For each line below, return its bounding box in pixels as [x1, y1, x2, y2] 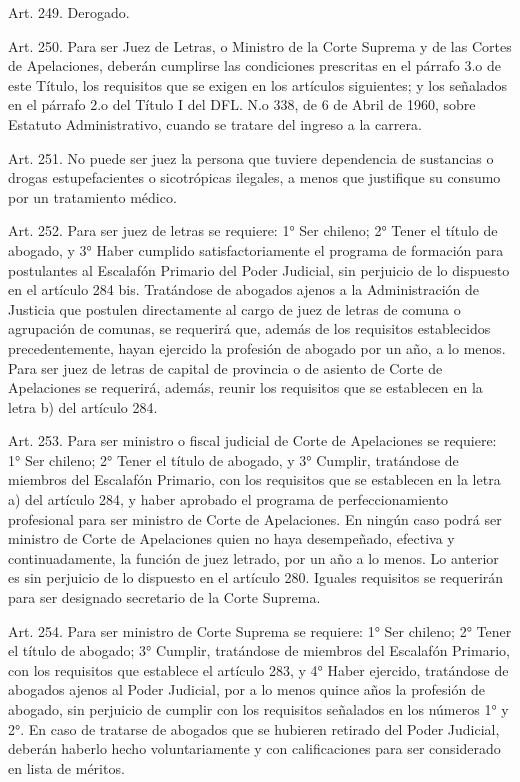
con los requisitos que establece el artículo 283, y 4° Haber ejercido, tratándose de [8, 659, 509, 680]
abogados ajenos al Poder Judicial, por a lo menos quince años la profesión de [8, 679, 485, 700]
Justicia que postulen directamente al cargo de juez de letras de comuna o [8, 298, 461, 319]
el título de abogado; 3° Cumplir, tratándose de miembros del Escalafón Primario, [8, 640, 510, 661]
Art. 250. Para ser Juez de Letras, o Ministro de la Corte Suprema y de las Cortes [8, 35, 512, 56]
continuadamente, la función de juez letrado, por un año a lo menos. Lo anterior [8, 547, 499, 568]
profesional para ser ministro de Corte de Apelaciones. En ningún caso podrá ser [8, 508, 502, 529]
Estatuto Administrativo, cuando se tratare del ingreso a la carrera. [8, 113, 422, 134]
